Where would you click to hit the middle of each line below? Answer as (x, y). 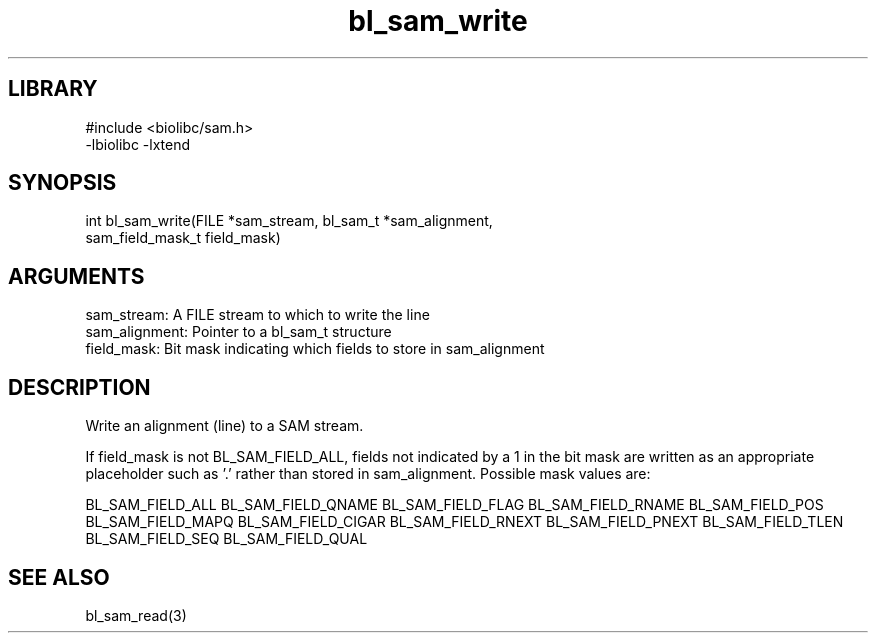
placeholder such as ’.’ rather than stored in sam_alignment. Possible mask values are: (368, 474)
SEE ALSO (59, 577)
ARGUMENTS (76, 276)
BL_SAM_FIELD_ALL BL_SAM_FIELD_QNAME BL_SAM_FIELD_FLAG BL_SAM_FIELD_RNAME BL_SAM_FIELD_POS (454, 505)
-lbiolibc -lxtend (138, 144)
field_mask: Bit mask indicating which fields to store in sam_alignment (315, 349)
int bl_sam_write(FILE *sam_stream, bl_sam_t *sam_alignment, (289, 221)
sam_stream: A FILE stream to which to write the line (257, 315)
